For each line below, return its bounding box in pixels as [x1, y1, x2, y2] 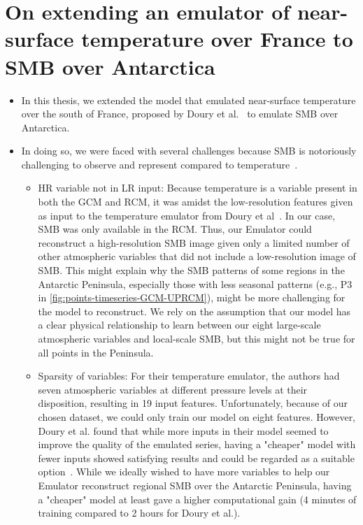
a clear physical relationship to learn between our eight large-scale [38, 317, 321, 332]
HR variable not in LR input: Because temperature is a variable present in [38, 180, 357, 195]
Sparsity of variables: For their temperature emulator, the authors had [38, 368, 340, 383]
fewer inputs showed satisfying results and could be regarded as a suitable [38, 450, 355, 465]
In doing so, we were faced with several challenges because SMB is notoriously [21, 143, 357, 158]
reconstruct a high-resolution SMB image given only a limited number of [38, 235, 350, 250]
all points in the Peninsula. [38, 345, 154, 359]
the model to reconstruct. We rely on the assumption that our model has [38, 303, 351, 318]
